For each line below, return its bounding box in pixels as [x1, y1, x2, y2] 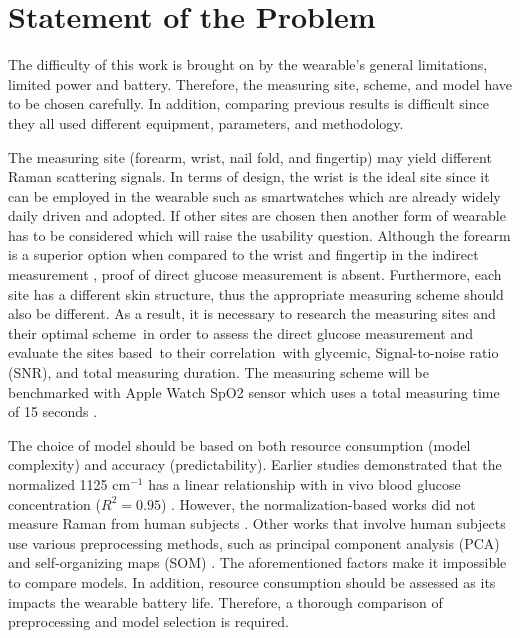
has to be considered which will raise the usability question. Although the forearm [8, 224, 511, 245]
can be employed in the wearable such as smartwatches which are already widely [8, 185, 501, 206]
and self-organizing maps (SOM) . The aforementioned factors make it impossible [8, 552, 507, 573]
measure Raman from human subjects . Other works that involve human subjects [8, 513, 506, 534]
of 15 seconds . [8, 401, 98, 422]
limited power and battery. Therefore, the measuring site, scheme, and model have [8, 73, 513, 94]
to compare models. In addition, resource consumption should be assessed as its [8, 571, 496, 592]
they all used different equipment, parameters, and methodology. [8, 112, 404, 133]
